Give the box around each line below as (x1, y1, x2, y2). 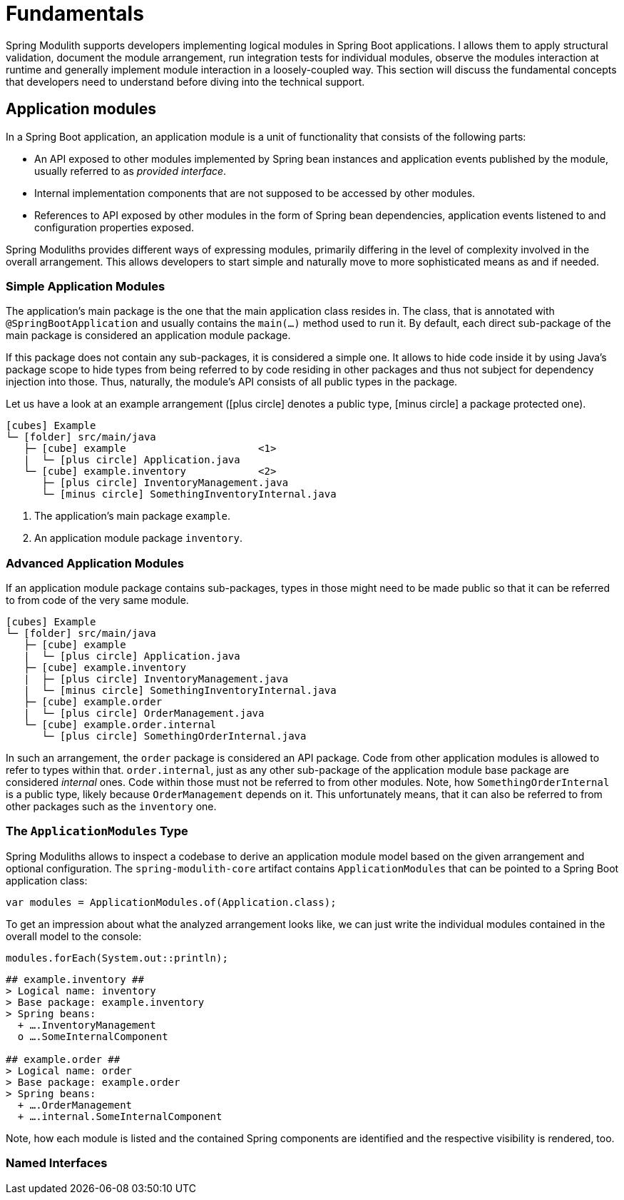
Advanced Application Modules (6, 555, 184, 570)
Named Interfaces (6, 1156, 108, 1171)
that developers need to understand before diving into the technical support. (6, 75, 365, 88)
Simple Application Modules (6, 278, 165, 293)
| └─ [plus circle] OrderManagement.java (24, 707, 265, 720)
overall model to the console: (6, 929, 142, 942)
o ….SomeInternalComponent (17, 1030, 168, 1042)
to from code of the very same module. (6, 594, 189, 607)
